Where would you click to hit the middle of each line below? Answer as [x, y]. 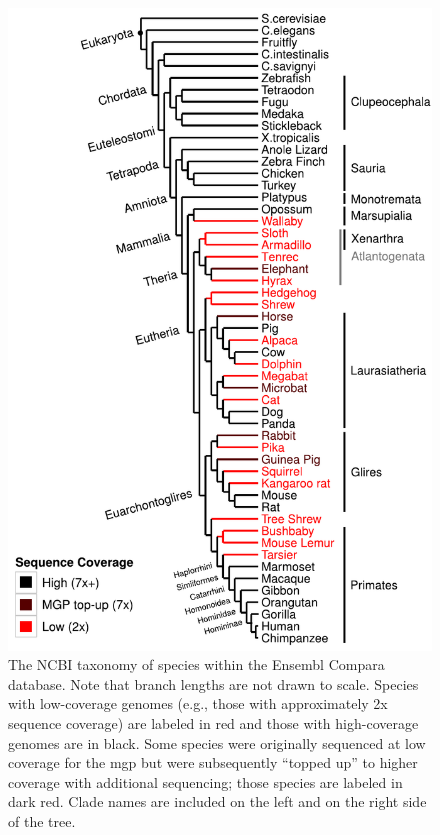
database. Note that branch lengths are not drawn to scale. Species [213, 683]
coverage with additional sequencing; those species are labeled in [205, 781]
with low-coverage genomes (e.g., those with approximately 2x [198, 703]
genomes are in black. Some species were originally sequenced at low [217, 742]
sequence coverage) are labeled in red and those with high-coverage [213, 722]
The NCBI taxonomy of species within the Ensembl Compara [196, 664]
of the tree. [42, 820]
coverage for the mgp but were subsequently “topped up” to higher [213, 762]
